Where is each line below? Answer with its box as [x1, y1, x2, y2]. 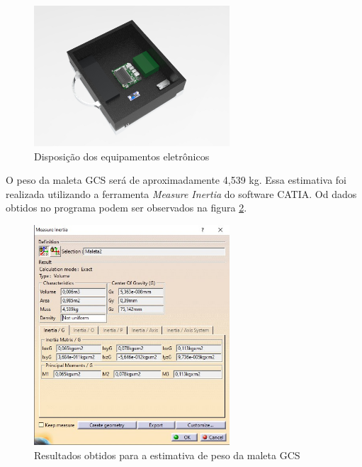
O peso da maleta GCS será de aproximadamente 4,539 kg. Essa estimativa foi [6, 172, 346, 187]
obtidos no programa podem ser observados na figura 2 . [6, 200, 247, 215]
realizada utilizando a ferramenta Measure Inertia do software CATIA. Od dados [6, 186, 357, 201]
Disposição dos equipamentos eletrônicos [34, 148, 210, 163]
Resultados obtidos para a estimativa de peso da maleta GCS [34, 447, 300, 462]
